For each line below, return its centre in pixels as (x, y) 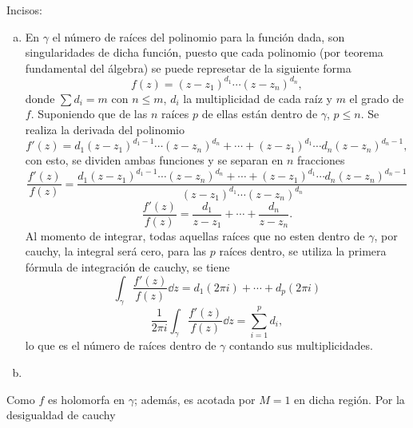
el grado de (377, 98)
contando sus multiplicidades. (301, 345)
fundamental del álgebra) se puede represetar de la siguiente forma (188, 67)
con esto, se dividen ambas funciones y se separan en (154, 160)
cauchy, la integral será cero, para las (116, 251)
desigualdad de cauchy (61, 415)
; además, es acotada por (195, 399)
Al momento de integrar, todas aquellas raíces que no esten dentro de (195, 235)
